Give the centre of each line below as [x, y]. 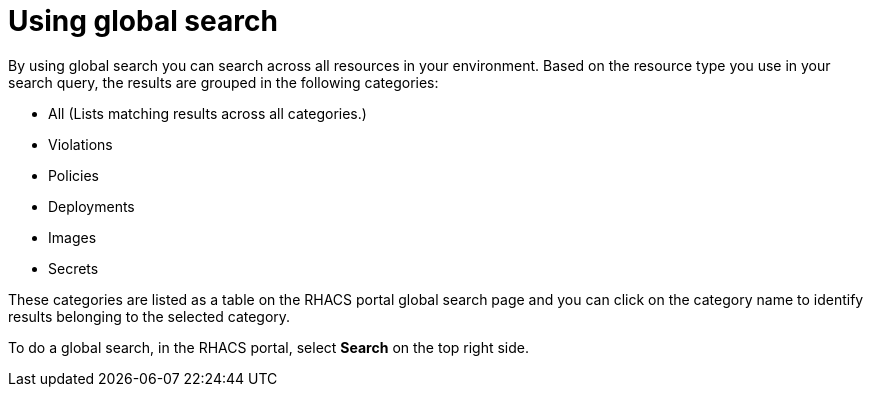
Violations [80, 144]
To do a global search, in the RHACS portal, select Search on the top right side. [269, 347]
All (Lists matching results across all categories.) [207, 113]
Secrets [73, 268]
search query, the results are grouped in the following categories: [223, 82]
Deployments [91, 206]
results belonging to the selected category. [149, 316]
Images [72, 237]
